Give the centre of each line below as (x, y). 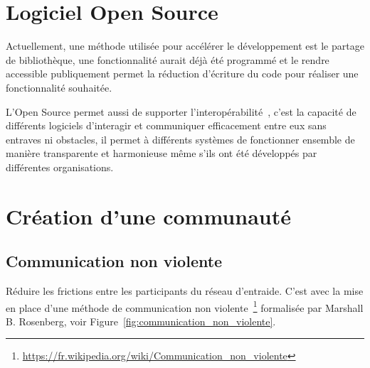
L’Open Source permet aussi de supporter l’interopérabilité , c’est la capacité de (181, 111)
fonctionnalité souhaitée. (59, 87)
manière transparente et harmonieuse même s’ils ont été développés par (162, 153)
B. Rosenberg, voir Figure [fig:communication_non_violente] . (141, 321)
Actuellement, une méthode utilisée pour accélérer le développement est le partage (185, 46)
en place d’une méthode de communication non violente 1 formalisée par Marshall (185, 306)
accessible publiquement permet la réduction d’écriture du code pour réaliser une (182, 74)
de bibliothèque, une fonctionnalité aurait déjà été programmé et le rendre (168, 59)
